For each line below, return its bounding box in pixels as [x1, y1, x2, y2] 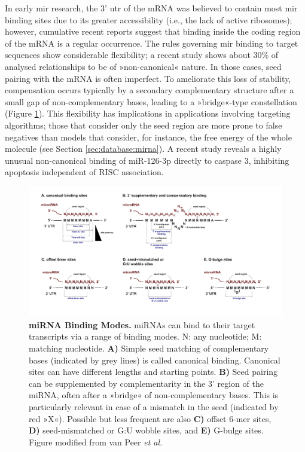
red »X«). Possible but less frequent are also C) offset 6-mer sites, [29, 412, 272, 424]
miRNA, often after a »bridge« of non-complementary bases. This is [29, 389, 279, 401]
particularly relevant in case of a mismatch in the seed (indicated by [29, 401, 279, 413]
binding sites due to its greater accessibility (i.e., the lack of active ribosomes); [5, 13, 292, 26]
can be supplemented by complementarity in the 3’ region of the [29, 377, 264, 389]
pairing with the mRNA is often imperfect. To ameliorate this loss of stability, [5, 72, 291, 84]
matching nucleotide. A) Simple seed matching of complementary [29, 342, 269, 355]
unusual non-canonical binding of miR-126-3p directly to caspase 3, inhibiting [5, 154, 289, 166]
